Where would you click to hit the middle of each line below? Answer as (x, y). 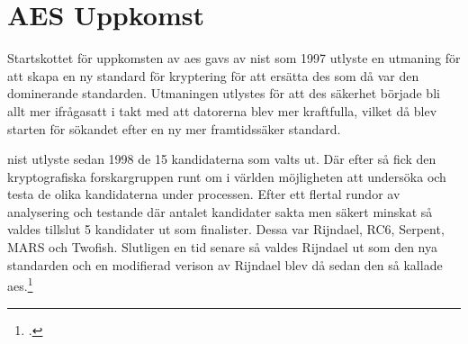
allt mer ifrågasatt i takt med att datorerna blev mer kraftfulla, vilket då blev (222, 110)
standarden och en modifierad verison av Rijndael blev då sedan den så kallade (225, 264)
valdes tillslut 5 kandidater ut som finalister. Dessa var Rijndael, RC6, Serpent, (226, 229)
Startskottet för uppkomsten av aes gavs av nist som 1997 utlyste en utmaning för (234, 58)
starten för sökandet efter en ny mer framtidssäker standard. (174, 128)
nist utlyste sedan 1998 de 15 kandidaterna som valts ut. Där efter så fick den (222, 159)
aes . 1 (20, 284)
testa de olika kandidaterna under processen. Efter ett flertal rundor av (204, 194)
